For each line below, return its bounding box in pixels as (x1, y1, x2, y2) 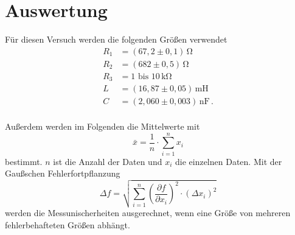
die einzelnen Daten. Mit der (175, 155, 282, 167)
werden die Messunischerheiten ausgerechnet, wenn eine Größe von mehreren (5, 206, 291, 219)
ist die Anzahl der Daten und (53, 155, 162, 167)
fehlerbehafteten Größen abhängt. (5, 218, 130, 231)
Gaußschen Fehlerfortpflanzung (5, 167, 120, 180)
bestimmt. (5, 155, 43, 167)
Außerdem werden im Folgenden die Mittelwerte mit (5, 119, 200, 132)
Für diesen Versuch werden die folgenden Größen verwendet (5, 33, 227, 46)
